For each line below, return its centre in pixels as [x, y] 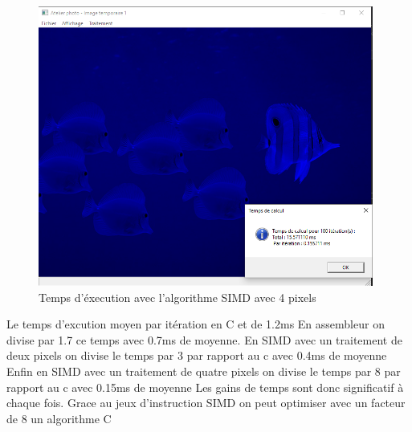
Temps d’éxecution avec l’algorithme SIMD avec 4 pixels [177, 297]
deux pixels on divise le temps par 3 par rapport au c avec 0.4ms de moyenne [197, 355]
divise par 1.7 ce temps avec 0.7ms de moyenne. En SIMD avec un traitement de [204, 339]
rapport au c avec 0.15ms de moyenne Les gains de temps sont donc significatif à [205, 387]
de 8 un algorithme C [59, 418]
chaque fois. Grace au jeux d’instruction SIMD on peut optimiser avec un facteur [206, 403]
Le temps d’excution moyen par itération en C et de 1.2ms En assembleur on [196, 324]
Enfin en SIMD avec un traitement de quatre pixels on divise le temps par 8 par [204, 371]
